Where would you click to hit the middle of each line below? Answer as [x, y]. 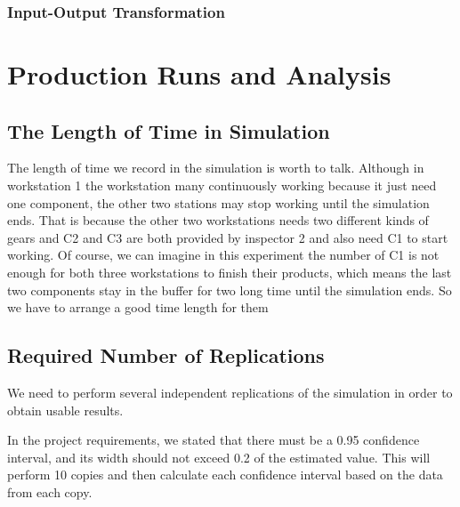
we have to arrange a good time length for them [138, 307]
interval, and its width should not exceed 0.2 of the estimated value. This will [219, 457]
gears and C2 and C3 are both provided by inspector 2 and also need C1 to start [228, 237]
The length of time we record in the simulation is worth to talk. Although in [216, 168]
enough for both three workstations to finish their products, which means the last [230, 272]
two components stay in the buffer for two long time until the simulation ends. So [230, 290]
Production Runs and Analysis [199, 74]
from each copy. [50, 491]
